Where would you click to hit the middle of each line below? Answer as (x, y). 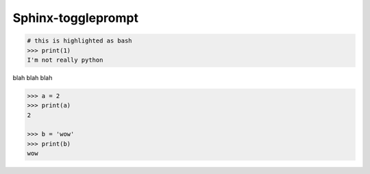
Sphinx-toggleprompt (75, 18)
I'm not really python (65, 60)
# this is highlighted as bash (80, 41)
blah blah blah (33, 77)
